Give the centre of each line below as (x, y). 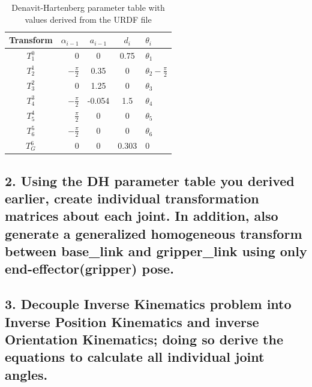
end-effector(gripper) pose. (89, 268)
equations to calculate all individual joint (135, 357)
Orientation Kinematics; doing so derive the (144, 339)
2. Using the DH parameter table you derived (150, 180)
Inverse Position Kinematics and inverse (132, 321)
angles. (26, 374)
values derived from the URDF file (88, 19)
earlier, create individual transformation (132, 198)
